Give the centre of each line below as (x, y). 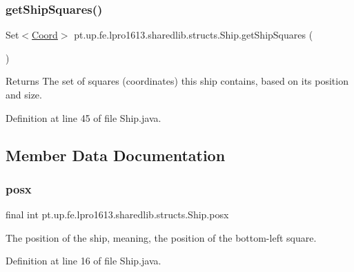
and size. (24, 94)
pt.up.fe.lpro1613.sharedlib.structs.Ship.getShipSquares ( (194, 35)
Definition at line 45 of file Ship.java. (83, 117)
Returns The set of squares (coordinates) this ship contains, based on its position (177, 81)
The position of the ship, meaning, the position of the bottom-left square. (161, 237)
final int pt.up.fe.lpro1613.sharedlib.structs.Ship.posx (117, 215)
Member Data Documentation (116, 155)
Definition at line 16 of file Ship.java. (83, 261)
